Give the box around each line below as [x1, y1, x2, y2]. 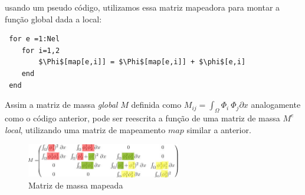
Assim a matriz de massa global [5, 98, 118, 111]
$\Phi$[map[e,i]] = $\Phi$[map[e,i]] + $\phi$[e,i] [38, 58, 246, 67]
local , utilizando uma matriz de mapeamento [5, 123, 166, 135]
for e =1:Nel [9, 35, 60, 44]
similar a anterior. [186, 123, 251, 135]
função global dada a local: [5, 12, 102, 25]
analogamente [251, 98, 301, 111]
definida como [131, 98, 182, 111]
